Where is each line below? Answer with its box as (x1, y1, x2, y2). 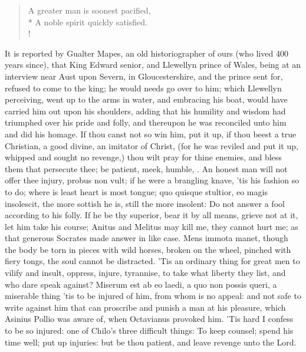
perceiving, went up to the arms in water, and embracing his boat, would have (5, 93, 288, 106)
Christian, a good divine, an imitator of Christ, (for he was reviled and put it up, (5, 139, 298, 152)
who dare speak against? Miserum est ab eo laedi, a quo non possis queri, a (5, 278, 277, 290)
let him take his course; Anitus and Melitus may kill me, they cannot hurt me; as (5, 220, 298, 232)
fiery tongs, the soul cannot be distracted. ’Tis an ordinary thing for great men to (5, 255, 300, 267)
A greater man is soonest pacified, (28, 4, 151, 16)
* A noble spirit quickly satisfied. (28, 15, 147, 28)
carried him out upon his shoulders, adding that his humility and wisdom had (5, 104, 286, 117)
